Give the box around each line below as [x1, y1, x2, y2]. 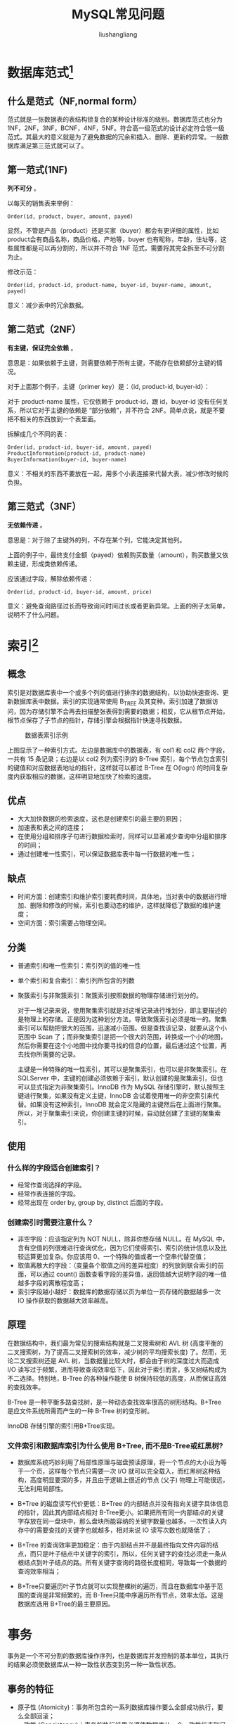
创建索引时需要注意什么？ [7, 1218, 94, 1227]
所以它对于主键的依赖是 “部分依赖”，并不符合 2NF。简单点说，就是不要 [19, 406, 225, 414]
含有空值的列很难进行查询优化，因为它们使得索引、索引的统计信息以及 [17, 1244, 221, 1252]
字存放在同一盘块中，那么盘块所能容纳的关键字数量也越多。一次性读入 [17, 1517, 221, 1526]
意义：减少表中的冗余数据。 [7, 300, 88, 309]
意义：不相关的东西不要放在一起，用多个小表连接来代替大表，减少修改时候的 [7, 469, 229, 478]
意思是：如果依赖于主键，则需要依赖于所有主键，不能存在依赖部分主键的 [7, 358, 216, 366]
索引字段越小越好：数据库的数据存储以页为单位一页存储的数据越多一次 [17, 1288, 221, 1296]
